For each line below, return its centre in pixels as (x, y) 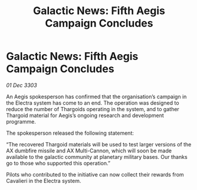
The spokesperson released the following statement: (70, 133)
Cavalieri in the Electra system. (44, 181)
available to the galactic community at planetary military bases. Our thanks (97, 156)
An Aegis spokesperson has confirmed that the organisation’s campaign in (96, 96)
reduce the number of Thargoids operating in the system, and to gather (93, 109)
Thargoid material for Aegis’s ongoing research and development (85, 115)
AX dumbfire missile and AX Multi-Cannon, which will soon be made (89, 151)
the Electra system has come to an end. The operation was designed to (93, 103)
